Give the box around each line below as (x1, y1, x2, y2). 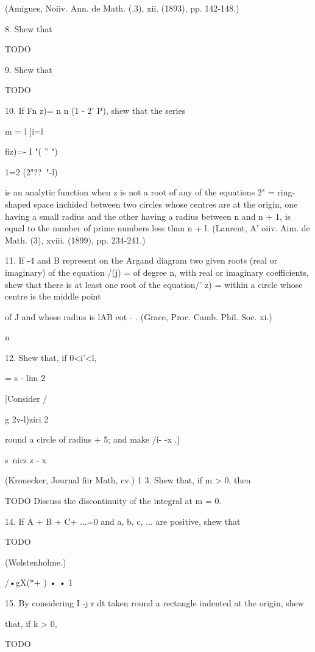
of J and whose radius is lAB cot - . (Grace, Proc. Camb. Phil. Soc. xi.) (5, 310, 272, 323)
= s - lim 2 (5, 371, 46, 384)
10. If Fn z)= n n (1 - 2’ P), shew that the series (5, 103, 186, 116)
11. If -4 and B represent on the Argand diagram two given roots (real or (5, 254, 278, 267)
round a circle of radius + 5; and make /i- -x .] (5, 433, 180, 446)
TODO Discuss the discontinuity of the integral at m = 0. (5, 494, 222, 507)
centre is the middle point (5, 290, 101, 303)
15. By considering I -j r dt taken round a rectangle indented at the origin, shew (5, 597, 304, 609)
